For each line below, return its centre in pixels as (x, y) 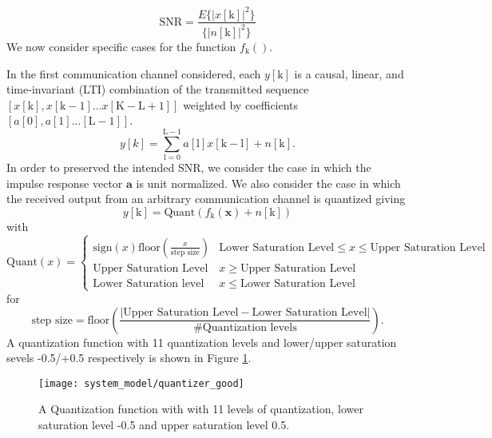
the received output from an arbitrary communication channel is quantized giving (206, 199)
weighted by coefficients (241, 104)
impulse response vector (65, 183)
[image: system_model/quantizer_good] (141, 383)
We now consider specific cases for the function (121, 46)
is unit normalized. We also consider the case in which (268, 183)
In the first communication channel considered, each (134, 73)
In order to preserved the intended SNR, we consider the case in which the (189, 167)
